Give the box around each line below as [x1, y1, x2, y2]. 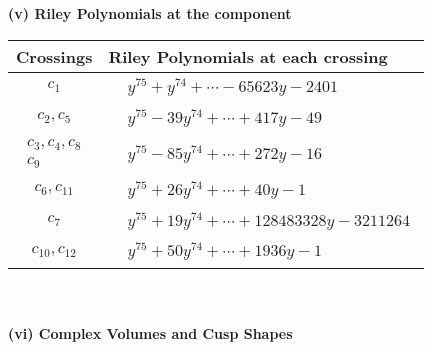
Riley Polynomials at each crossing [108, 44, 388, 68]
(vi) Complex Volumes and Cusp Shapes [8, 322, 293, 343]
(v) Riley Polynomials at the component [8, 3, 292, 23]
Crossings [16, 44, 93, 68]
